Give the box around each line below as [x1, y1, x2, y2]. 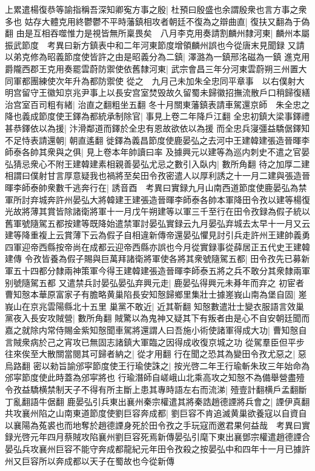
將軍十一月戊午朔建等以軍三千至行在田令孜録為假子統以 [89, 205, 310, 218]
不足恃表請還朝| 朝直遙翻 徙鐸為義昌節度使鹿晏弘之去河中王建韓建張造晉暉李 [5, 133, 310, 146]
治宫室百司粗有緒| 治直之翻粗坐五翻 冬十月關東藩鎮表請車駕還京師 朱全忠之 [5, 98, 310, 110]
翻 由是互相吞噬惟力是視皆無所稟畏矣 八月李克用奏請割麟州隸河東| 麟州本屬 [5, 27, 310, 39]
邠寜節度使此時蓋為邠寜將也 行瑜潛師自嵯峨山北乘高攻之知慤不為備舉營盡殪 [5, 371, 305, 384]
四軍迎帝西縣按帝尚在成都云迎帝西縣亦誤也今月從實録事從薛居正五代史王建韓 [5, 240, 310, 253]
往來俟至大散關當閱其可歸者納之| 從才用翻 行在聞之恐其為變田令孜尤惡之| [5, 347, 296, 360]
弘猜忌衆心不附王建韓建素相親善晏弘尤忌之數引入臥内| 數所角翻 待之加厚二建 [5, 157, 310, 170]
